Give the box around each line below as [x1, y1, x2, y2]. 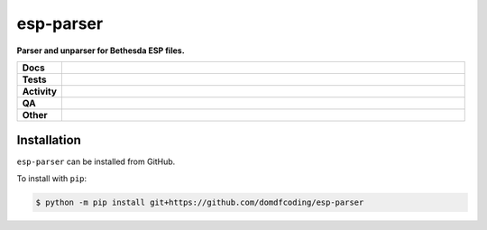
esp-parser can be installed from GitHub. [16, 156, 176, 167]
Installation [16, 133, 81, 148]
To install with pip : [16, 172, 87, 184]
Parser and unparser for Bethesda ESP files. [16, 45, 185, 56]
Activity [22, 85, 58, 97]
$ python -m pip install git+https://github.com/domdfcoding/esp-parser [35, 197, 364, 207]
